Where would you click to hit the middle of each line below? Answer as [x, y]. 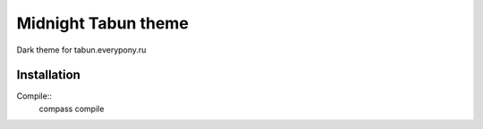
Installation [48, 75]
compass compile [72, 109]
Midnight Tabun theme [103, 23]
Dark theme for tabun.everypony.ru [81, 50]
